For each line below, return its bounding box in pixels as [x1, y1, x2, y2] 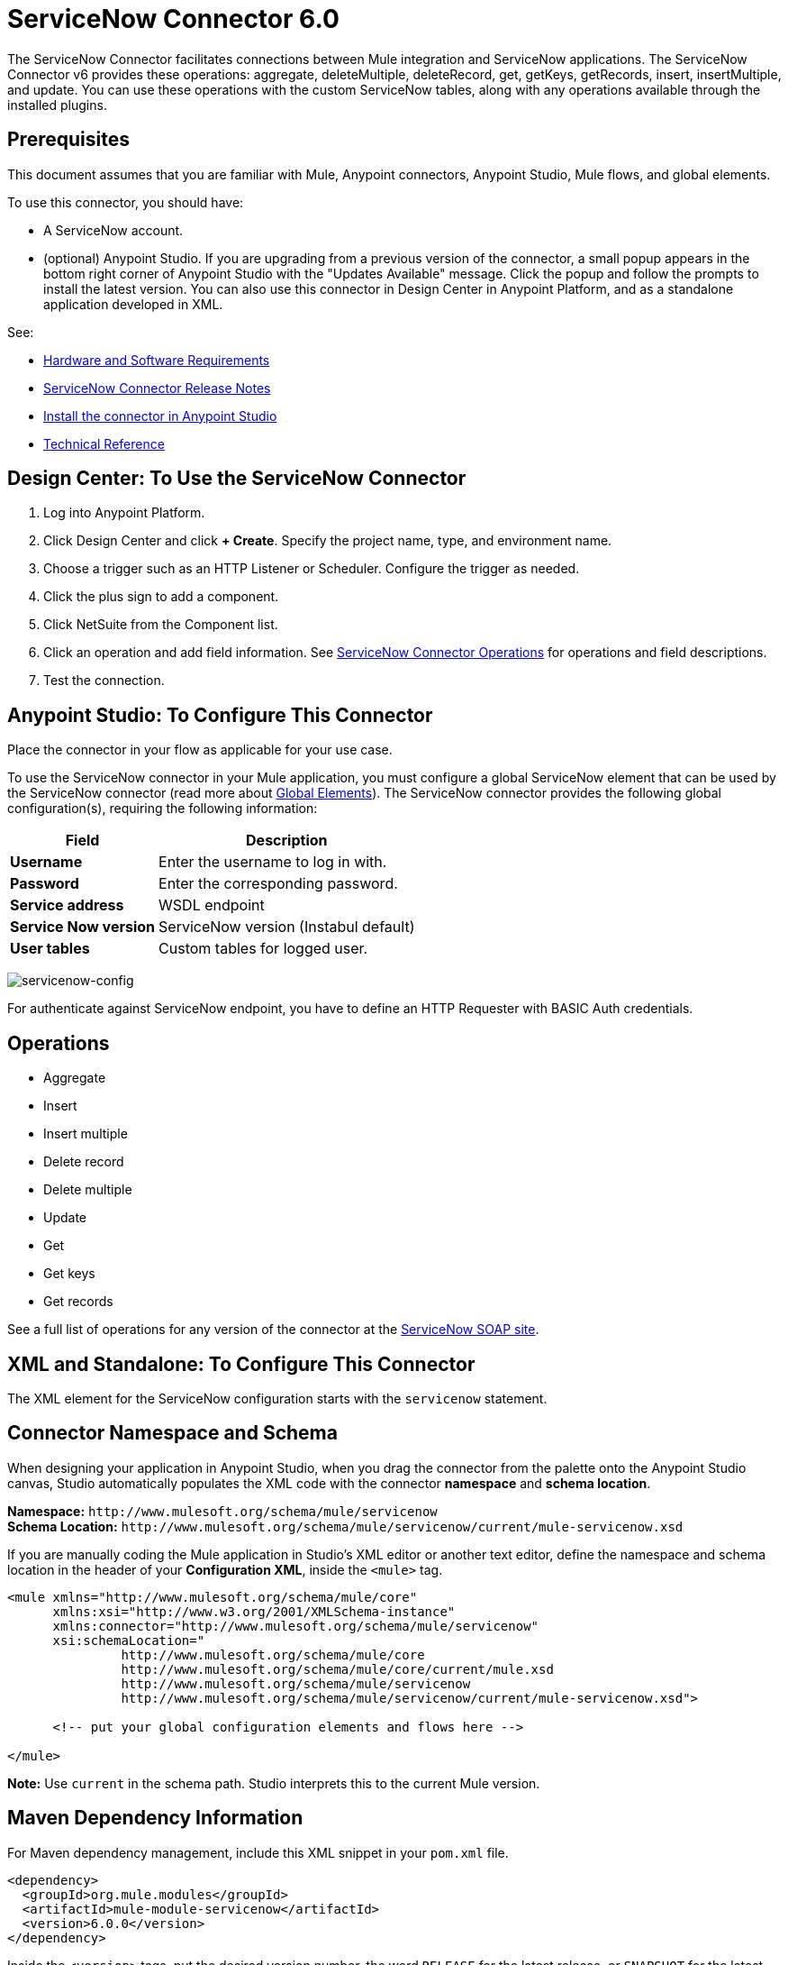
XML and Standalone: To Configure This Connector [7, 1352, 476, 1375]
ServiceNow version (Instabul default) [159, 918, 415, 937]
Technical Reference [43, 435, 165, 452]
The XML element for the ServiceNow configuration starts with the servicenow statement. [7, 1390, 548, 1406]
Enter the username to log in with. [159, 853, 387, 872]
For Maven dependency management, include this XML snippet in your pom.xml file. [7, 1844, 509, 1860]
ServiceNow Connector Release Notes [43, 379, 271, 396]
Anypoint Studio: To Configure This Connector [7, 703, 433, 727]
